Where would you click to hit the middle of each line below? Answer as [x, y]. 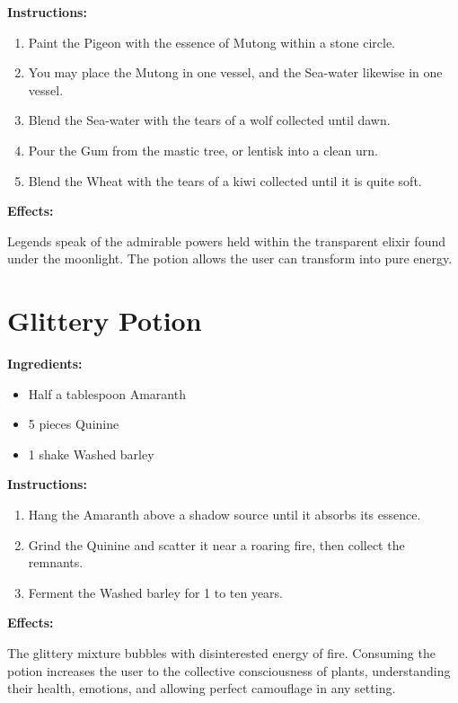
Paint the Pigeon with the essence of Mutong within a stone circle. [211, 42]
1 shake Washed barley [91, 454]
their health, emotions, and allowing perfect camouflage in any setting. [202, 688]
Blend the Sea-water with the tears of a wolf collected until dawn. [209, 120]
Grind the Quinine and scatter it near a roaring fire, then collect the [216, 544]
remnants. [56, 562]
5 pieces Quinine [74, 424]
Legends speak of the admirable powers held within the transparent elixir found [227, 240]
